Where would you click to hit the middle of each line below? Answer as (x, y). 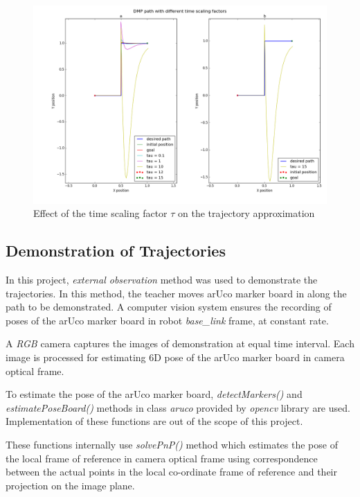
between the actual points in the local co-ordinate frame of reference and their (171, 472)
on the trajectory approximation (246, 213)
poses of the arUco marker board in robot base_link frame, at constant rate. (167, 320)
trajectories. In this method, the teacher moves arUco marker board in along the (176, 293)
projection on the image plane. (70, 485)
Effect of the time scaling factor (100, 213)
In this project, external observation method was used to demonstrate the (162, 280)
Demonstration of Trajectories (116, 251)
